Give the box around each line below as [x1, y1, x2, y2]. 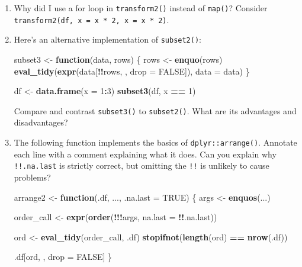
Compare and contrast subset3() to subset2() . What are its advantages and [14, 104, 297, 117]
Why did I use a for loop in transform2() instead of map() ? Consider [14, 2, 268, 14]
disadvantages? [14, 116, 68, 128]
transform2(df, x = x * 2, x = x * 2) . [14, 13, 169, 25]
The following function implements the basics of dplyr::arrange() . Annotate [14, 136, 297, 148]
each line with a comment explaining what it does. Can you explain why [14, 147, 277, 160]
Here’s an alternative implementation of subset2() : [14, 33, 202, 46]
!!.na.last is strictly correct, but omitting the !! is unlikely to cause [14, 159, 269, 172]
